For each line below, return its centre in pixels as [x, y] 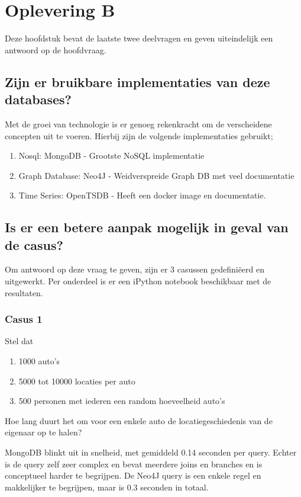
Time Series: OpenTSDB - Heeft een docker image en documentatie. [142, 195]
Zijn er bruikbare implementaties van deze [137, 81]
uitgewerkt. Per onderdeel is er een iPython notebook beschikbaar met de [138, 281]
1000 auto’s [39, 361]
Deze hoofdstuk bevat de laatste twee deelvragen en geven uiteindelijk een [139, 38]
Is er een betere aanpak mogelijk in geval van [147, 227]
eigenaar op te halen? [43, 432]
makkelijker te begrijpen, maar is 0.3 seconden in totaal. [107, 487]
